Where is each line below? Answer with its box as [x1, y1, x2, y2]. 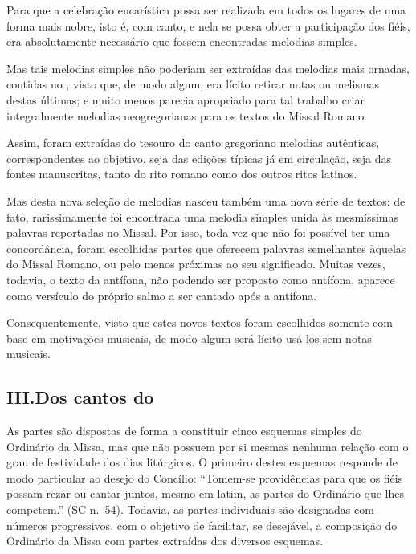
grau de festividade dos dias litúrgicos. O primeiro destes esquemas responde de [6, 454, 398, 470]
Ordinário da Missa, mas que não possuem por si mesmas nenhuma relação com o [6, 438, 409, 454]
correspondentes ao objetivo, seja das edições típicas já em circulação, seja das [6, 149, 392, 166]
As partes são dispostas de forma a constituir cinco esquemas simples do [6, 422, 362, 439]
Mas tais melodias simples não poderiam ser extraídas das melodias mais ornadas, [6, 59, 410, 76]
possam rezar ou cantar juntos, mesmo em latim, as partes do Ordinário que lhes [6, 485, 405, 502]
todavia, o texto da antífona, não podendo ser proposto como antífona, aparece [6, 271, 395, 287]
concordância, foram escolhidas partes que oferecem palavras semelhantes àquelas [6, 239, 406, 256]
